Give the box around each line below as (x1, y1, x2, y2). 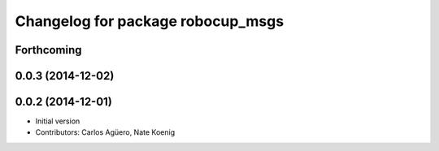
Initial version (35, 116, 80, 126)
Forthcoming (15, 43, 82, 57)
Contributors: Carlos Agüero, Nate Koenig (35, 127, 175, 137)
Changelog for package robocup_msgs (15, 12, 285, 30)
